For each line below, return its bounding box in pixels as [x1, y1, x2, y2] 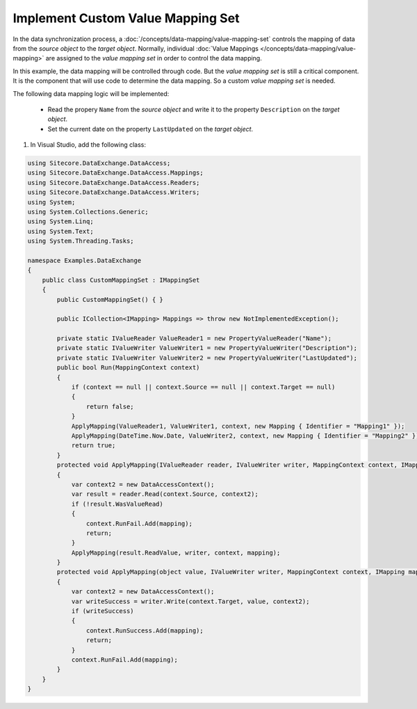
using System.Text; [27, 227, 94, 235]
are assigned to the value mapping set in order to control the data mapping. [45, 54, 262, 63]
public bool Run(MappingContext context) [56, 364, 200, 372]
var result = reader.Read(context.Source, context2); [71, 491, 259, 498]
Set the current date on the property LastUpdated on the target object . [47, 125, 254, 133]
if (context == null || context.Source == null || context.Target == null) [71, 383, 336, 391]
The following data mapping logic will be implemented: [13, 89, 170, 97]
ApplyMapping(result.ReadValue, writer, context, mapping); [71, 548, 281, 557]
